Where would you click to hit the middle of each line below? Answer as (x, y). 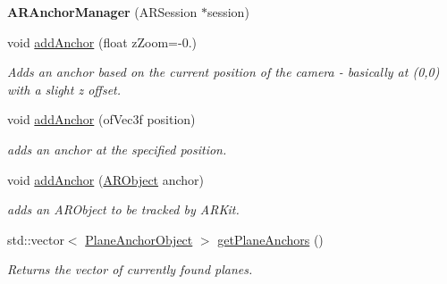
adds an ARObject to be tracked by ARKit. (123, 209)
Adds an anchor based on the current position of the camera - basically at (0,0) (223, 72)
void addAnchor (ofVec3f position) (101, 119)
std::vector (36, 239)
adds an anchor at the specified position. (117, 149)
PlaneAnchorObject (139, 239)
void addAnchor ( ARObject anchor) (106, 179)
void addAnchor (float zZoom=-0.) (102, 42)
